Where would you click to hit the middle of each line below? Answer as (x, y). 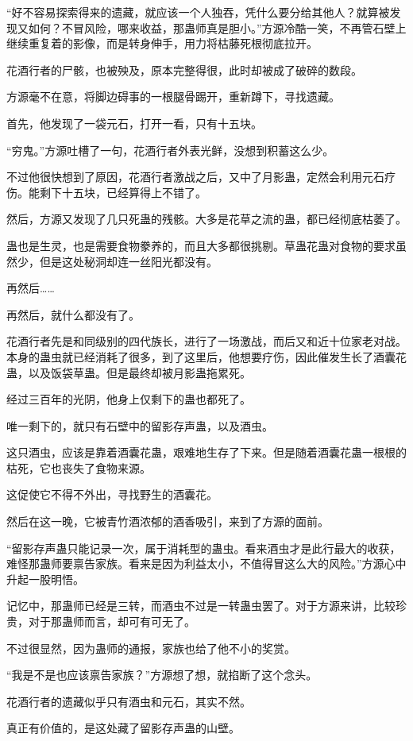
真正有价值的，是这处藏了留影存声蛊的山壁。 (123, 728)
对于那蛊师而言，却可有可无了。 (112, 621)
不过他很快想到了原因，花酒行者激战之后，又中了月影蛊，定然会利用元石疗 (201, 177)
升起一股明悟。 (45, 579)
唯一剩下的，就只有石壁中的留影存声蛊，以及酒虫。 (140, 425)
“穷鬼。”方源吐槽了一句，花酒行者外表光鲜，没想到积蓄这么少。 (170, 150)
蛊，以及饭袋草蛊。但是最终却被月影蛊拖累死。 (129, 372)
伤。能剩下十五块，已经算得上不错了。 (106, 192)
